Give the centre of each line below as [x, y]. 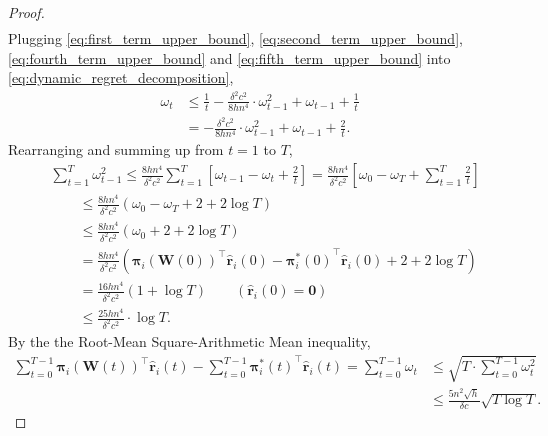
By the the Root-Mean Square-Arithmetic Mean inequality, [189, 340]
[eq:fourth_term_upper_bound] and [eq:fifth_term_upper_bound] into [229, 57]
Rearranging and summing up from [116, 149]
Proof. [26, 12]
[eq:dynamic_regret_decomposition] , [121, 77]
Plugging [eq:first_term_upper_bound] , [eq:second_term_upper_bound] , [235, 38]
